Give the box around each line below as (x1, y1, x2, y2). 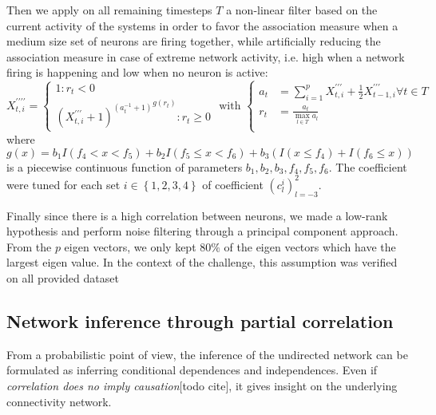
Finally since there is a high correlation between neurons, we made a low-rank (6, 207, 388, 223)
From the (6, 238, 52, 255)
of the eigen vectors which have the (224, 238, 396, 255)
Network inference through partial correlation (6, 309, 394, 334)
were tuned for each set (6, 176, 121, 192)
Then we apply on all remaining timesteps (6, 2, 212, 18)
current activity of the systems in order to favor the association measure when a (6, 17, 398, 34)
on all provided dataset (6, 270, 119, 287)
